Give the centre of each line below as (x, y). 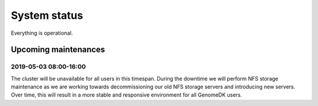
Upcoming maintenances (58, 50)
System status (47, 15)
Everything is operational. (42, 33)
